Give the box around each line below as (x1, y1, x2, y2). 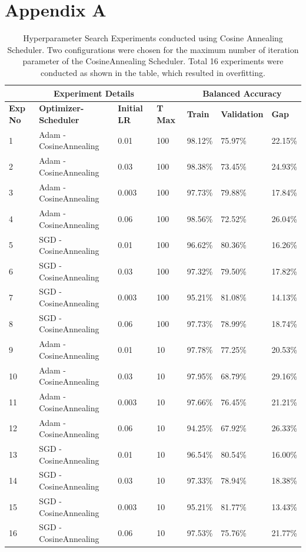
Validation (221, 108, 264, 120)
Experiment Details (53, 87, 134, 99)
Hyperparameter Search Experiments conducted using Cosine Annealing (23, 32, 283, 44)
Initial (118, 102, 143, 114)
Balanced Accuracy (202, 87, 282, 99)
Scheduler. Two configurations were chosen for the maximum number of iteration (7, 43, 299, 55)
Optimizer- (39, 102, 84, 114)
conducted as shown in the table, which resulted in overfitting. (41, 66, 265, 78)
